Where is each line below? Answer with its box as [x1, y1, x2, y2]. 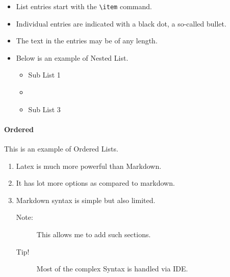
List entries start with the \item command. [16, 1, 152, 11]
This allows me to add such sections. [36, 229, 151, 239]
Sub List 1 [28, 69, 61, 80]
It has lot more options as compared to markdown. [16, 178, 175, 188]
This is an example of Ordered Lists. [4, 143, 118, 154]
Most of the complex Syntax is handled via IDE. [36, 263, 188, 274]
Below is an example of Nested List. [16, 52, 129, 63]
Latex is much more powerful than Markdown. [16, 160, 162, 171]
